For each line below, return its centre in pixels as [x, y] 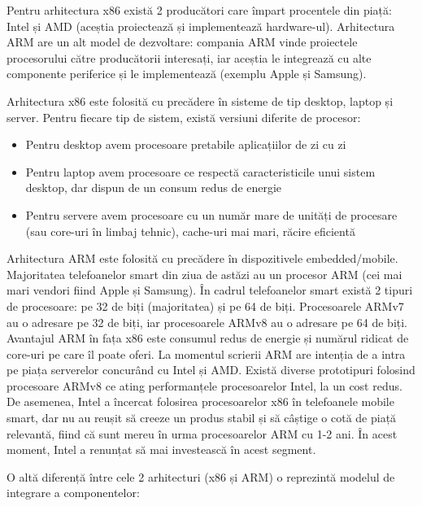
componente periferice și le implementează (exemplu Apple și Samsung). [187, 74]
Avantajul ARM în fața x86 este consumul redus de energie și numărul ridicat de [208, 338]
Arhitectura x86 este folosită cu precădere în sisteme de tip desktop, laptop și [200, 100]
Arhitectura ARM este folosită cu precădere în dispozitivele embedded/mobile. [202, 258]
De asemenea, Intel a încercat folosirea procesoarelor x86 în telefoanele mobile [200, 401]
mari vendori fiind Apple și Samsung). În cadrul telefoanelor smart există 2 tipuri [210, 290]
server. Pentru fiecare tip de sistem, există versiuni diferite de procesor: [184, 117]
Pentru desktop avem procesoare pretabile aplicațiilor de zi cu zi [186, 144]
